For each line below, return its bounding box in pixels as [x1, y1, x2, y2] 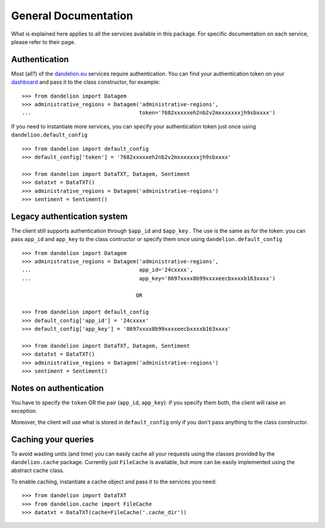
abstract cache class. [11, 467, 64, 474]
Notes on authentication [11, 383, 104, 393]
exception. [11, 407, 37, 415]
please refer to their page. [11, 38, 76, 45]
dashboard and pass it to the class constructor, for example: [11, 78, 161, 86]
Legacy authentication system [11, 211, 128, 221]
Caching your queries [11, 434, 94, 444]
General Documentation [11, 9, 134, 22]
